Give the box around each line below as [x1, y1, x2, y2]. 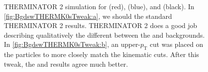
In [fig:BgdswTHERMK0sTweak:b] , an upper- [4, 39, 141, 49]
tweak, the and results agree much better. [4, 58, 128, 69]
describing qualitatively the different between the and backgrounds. [4, 29, 205, 40]
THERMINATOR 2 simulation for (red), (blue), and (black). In [4, 1, 194, 11]
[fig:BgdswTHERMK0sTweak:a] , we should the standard [4, 11, 172, 21]
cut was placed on [150, 39, 203, 49]
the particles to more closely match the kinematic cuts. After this [4, 49, 199, 59]
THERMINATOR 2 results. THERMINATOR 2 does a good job [4, 20, 197, 30]
